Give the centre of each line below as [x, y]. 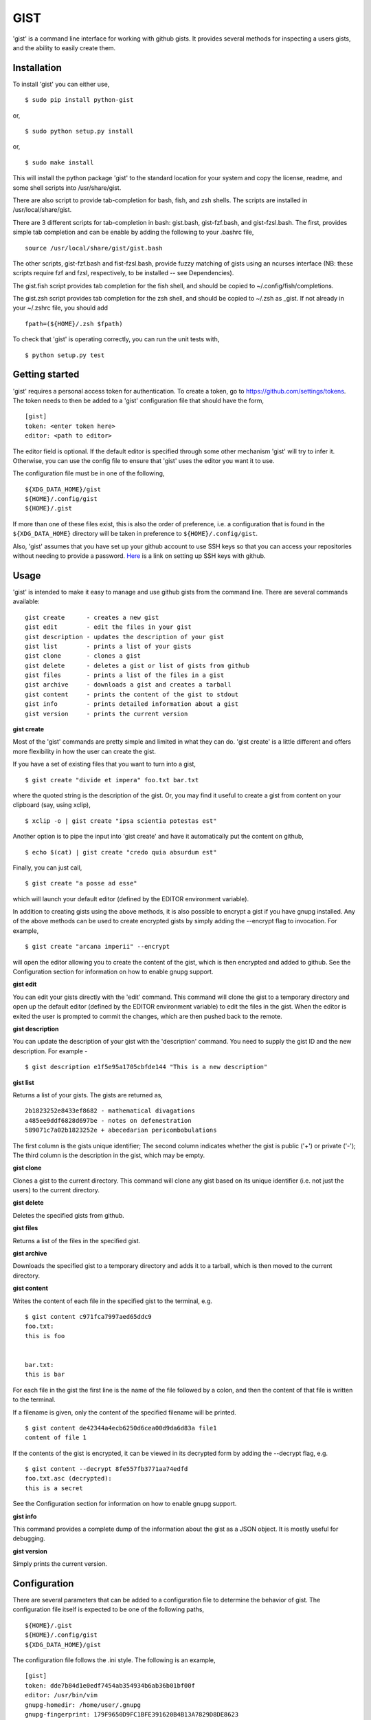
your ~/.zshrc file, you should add [60, 308]
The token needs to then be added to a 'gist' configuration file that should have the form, [138, 400]
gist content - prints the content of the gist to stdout [132, 694]
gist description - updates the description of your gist [125, 637]
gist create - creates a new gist [92, 617]
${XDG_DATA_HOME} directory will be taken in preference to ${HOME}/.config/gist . [135, 534]
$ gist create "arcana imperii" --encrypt [98, 947]
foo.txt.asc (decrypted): [69, 1479]
